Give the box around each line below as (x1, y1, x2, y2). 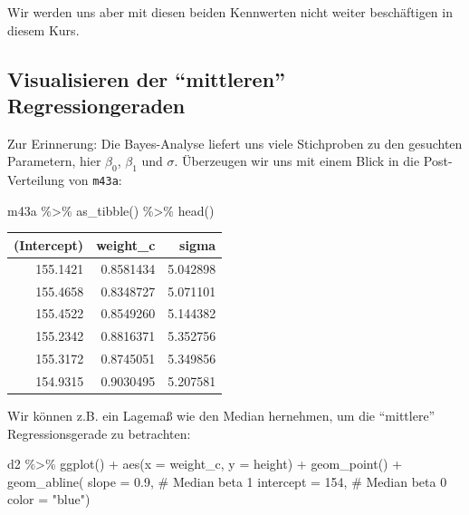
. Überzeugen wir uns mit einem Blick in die (174, 151, 420, 170)
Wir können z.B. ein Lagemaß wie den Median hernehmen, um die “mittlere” (7, 406, 435, 425)
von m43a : (68, 170, 122, 189)
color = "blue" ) (7, 490, 91, 509)
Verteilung (7, 170, 65, 189)
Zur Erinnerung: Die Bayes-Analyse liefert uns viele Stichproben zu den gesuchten (7, 133, 463, 152)
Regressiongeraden (7, 91, 186, 119)
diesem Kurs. (7, 20, 80, 39)
